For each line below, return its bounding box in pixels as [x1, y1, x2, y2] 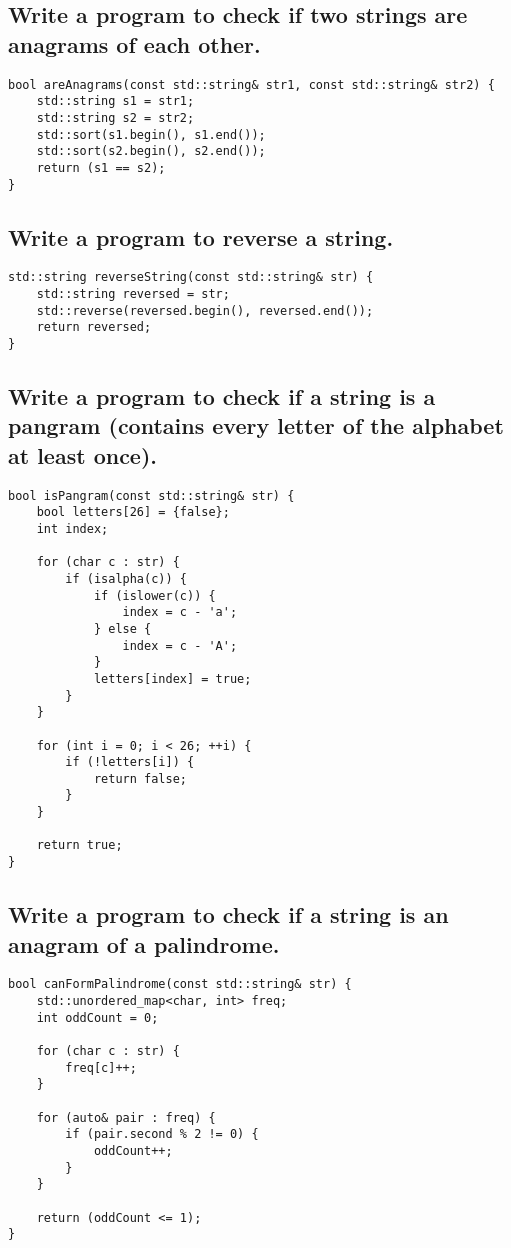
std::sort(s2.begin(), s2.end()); [36, 144, 266, 159]
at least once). [8, 439, 158, 470]
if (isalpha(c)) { [65, 571, 187, 586]
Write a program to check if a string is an [8, 899, 449, 930]
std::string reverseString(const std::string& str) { [8, 270, 374, 285]
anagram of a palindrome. [8, 928, 280, 959]
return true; [36, 838, 123, 853]
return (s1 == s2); [36, 160, 166, 175]
